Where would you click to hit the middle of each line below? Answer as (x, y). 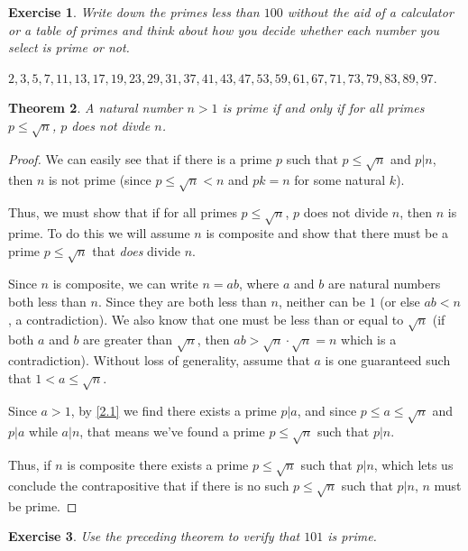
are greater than (128, 340)
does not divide (346, 212)
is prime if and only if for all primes (323, 108)
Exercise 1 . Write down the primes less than (134, 12)
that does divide (136, 250)
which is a (369, 340)
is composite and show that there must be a (327, 233)
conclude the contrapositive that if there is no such (149, 485)
